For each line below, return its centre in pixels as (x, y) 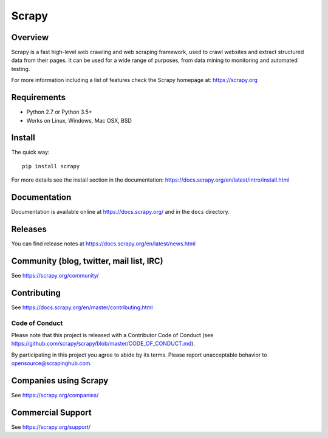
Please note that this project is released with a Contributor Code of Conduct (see (112, 335)
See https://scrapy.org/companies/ (55, 395)
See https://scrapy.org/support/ (51, 427)
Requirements (39, 98)
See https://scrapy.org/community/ (55, 275)
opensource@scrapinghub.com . (52, 363)
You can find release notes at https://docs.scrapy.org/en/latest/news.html (103, 244)
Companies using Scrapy (60, 381)
